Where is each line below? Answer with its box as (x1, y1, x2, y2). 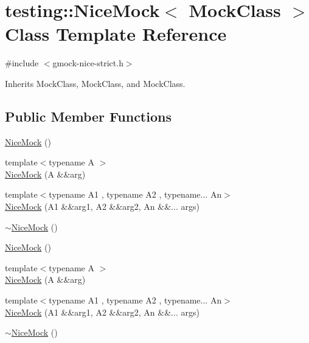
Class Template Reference (5, 21, 227, 46)
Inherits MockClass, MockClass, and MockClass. (5, 77, 186, 89)
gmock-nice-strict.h (52, 57, 123, 69)
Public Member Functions (5, 106, 172, 125)
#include (5, 57, 39, 69)
